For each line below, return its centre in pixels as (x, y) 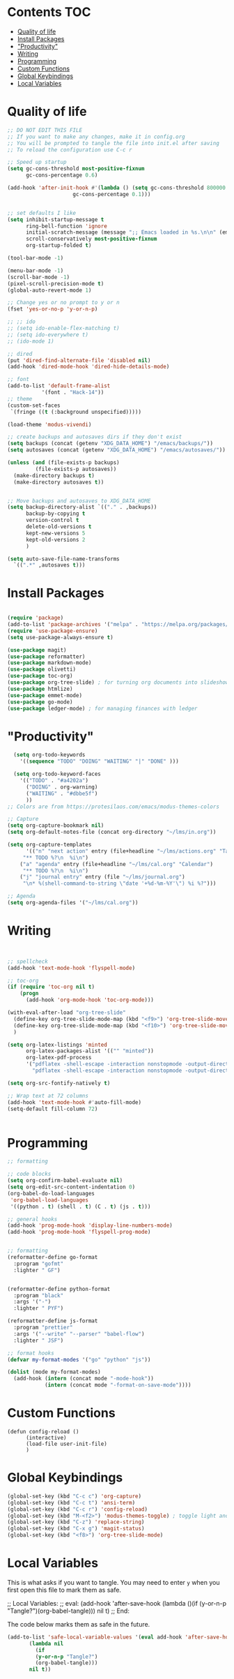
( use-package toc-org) (40, 676)
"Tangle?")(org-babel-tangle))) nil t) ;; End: (69, 1611)
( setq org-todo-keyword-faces (57, 774)
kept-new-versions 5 (55, 533)
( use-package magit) (37, 650)
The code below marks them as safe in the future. (79, 1624)
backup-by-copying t (55, 514)
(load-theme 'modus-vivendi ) (49, 424)
